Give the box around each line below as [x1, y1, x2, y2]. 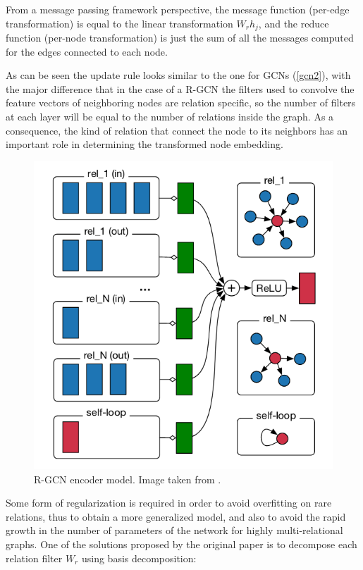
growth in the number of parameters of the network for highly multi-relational [6, 523, 343, 538]
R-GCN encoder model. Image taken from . [34, 471, 221, 486]
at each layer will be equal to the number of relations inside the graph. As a [6, 109, 334, 124]
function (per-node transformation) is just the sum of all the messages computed [6, 30, 354, 45]
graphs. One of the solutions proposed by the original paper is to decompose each [6, 537, 357, 552]
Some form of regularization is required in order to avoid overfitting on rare [6, 495, 332, 510]
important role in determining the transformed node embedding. [6, 137, 283, 151]
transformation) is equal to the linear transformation [6, 16, 233, 30]
